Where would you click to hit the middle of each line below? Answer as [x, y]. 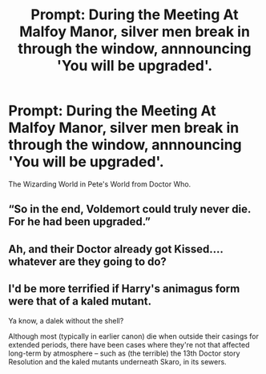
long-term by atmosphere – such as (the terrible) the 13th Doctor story [124, 353]
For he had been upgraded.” [79, 222]
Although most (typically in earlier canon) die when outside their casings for [133, 336]
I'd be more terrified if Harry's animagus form [124, 289]
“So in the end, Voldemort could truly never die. [129, 209]
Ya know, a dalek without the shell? [66, 320]
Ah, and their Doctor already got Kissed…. [116, 249]
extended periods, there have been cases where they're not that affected [129, 344]
